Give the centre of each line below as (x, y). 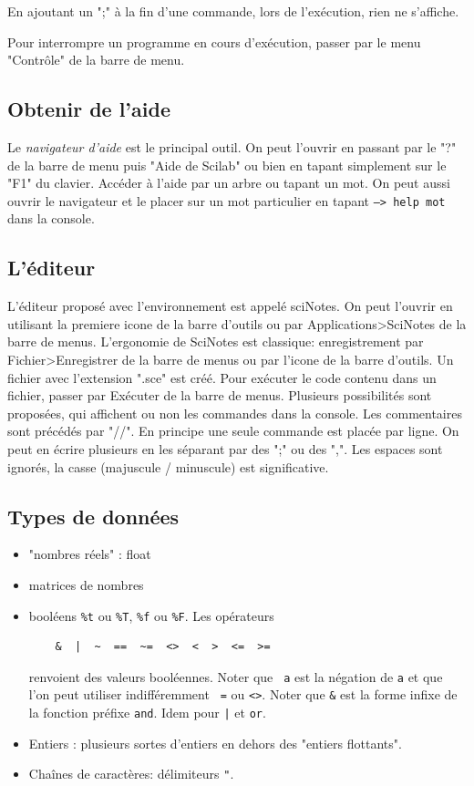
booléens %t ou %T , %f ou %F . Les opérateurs (151, 615)
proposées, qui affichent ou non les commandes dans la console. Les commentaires (235, 413)
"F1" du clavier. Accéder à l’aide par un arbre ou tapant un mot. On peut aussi (229, 183)
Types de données (93, 516)
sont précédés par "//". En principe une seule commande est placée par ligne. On (233, 431)
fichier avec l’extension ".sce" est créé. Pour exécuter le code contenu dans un (222, 377)
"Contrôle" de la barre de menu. (96, 60)
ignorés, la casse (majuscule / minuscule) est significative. (168, 466)
